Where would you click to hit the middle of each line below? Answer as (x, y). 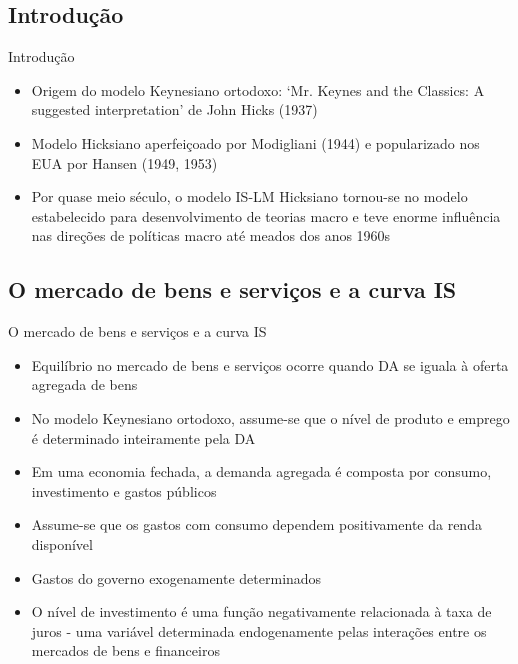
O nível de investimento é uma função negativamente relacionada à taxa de (261, 611)
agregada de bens (84, 384)
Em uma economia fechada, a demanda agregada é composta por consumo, (261, 471)
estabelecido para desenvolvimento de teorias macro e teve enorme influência (266, 215)
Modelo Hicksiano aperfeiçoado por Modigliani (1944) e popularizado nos (255, 142)
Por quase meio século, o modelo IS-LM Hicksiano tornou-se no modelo (249, 196)
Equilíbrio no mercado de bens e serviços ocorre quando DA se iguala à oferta (270, 364)
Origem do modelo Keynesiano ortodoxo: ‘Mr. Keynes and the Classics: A (258, 89)
